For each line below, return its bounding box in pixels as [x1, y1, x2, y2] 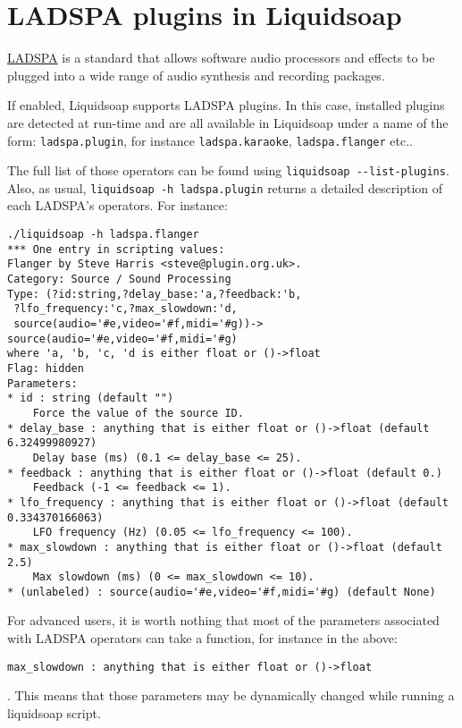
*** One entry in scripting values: [7, 242, 225, 256]
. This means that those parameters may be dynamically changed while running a [7, 686, 455, 705]
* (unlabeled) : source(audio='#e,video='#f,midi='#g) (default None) [7, 585, 436, 598]
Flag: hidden [7, 361, 84, 375]
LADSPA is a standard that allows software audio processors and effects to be [7, 48, 435, 67]
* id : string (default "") [7, 392, 174, 405]
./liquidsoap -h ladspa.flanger [7, 228, 199, 241]
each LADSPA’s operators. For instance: [7, 196, 228, 215]
